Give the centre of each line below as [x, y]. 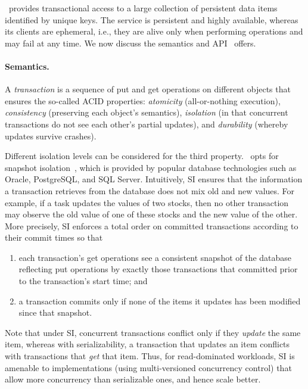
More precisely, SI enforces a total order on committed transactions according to [152, 225]
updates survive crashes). [51, 136]
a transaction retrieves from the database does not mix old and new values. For [150, 190]
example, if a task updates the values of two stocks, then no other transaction [147, 202]
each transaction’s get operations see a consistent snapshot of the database [155, 257]
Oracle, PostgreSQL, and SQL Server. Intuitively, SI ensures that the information [154, 179]
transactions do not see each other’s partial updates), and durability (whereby [147, 124]
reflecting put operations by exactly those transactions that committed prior [158, 269]
